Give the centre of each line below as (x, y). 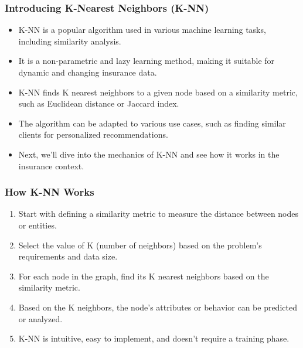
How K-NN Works (50, 192)
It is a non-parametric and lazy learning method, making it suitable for (147, 61)
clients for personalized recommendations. (93, 134)
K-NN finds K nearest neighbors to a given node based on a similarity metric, (158, 92)
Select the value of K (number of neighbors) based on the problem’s (140, 245)
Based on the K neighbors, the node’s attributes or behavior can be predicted (158, 307)
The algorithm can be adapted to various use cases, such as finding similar (152, 123)
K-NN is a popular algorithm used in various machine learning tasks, (142, 30)
